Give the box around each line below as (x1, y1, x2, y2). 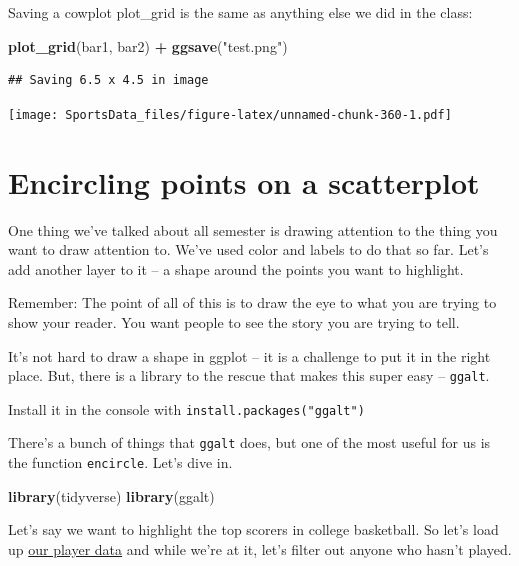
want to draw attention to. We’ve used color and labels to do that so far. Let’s (8, 239, 489, 260)
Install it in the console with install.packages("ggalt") (8, 398, 365, 419)
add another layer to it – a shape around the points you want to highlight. (8, 258, 464, 279)
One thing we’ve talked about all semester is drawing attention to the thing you (8, 219, 498, 240)
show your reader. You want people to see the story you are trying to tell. (8, 311, 460, 332)
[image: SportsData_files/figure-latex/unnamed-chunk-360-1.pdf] (8, 107, 452, 122)
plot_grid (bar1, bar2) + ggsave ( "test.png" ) (8, 35, 288, 56)
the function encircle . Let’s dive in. (8, 452, 233, 473)
